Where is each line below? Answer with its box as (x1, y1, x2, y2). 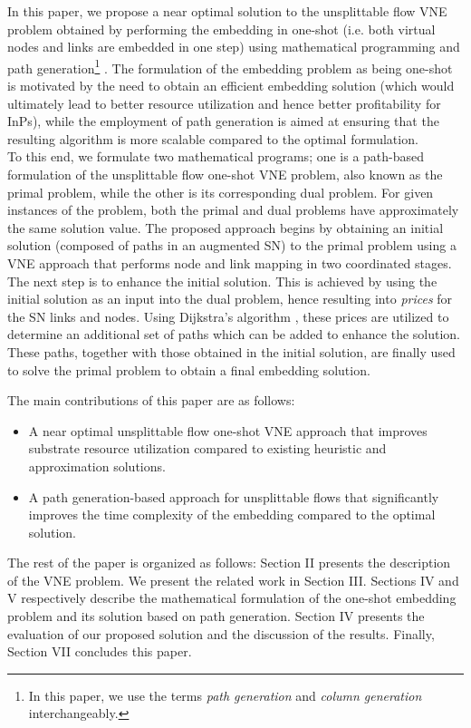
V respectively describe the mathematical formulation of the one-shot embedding (7, 588, 457, 607)
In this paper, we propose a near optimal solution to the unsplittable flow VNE (7, 2, 447, 20)
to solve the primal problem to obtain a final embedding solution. (7, 360, 370, 379)
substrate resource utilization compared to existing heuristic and (28, 439, 387, 458)
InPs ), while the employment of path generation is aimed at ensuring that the (7, 112, 439, 131)
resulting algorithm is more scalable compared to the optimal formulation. (7, 129, 418, 148)
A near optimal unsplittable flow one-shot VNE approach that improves (28, 421, 428, 440)
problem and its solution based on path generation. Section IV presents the (7, 607, 425, 626)
